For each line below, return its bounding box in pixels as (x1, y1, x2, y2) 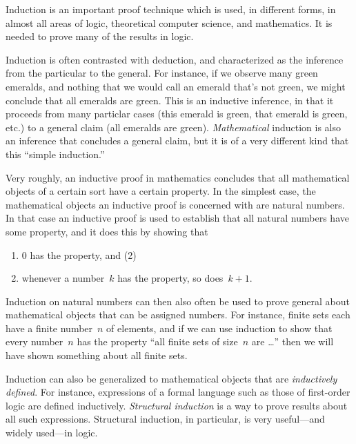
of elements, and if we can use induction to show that (106, 320, 333, 335)
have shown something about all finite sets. (6, 348, 188, 363)
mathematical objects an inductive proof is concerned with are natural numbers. (6, 197, 345, 211)
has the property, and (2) (30, 247, 137, 262)
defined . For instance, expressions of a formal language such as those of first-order (6, 385, 350, 399)
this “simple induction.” (6, 146, 105, 161)
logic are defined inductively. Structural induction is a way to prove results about (6, 398, 348, 412)
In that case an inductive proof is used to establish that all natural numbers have (6, 211, 349, 225)
